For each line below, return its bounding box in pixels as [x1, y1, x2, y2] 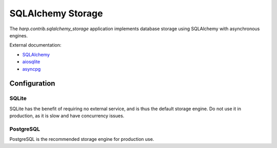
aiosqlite [22, 59, 41, 65]
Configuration [9, 79, 55, 88]
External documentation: [9, 42, 62, 48]
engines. [9, 32, 28, 38]
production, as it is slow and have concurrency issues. [9, 113, 125, 119]
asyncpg [22, 66, 41, 72]
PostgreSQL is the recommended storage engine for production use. [9, 136, 154, 142]
